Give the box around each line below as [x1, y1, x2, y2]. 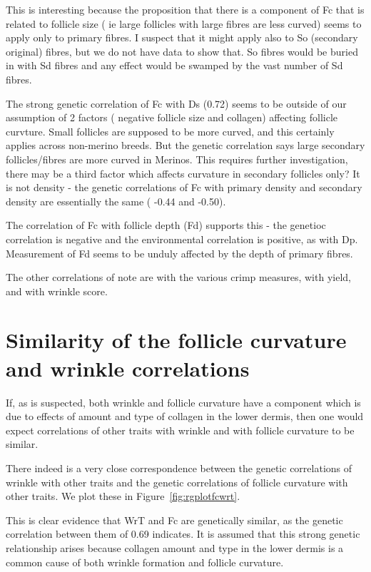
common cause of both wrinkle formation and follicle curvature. [6, 554, 284, 569]
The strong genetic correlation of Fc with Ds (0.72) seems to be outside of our [6, 96, 347, 111]
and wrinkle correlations [6, 353, 250, 382]
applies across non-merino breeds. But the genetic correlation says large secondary [6, 138, 365, 153]
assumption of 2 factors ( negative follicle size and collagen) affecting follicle [6, 110, 338, 125]
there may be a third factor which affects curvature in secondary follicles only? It [6, 165, 360, 180]
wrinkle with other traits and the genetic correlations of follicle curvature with [6, 474, 348, 489]
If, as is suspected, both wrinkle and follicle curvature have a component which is [6, 394, 361, 409]
